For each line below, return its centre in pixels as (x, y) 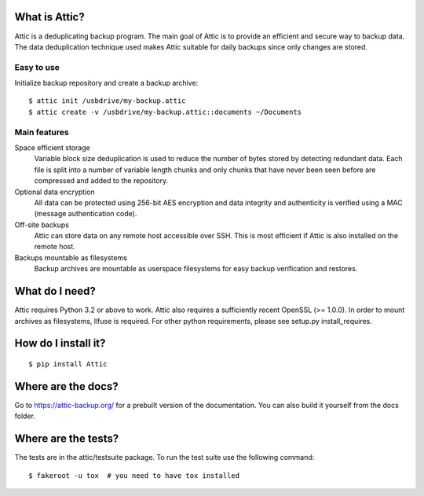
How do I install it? (60, 343)
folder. (25, 416)
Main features (42, 132)
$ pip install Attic (68, 364)
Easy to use (37, 67)
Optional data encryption (55, 192)
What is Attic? (50, 17)
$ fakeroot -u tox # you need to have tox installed (134, 475)
